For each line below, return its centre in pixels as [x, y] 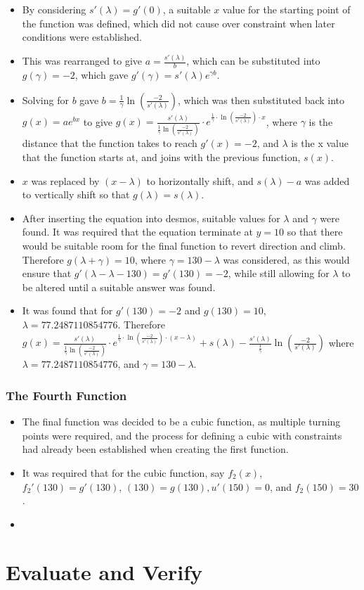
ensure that [47, 273]
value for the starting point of [286, 9]
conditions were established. [82, 37]
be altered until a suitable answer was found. [119, 287]
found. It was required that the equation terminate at [137, 232]
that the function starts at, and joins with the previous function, [161, 156]
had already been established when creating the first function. [155, 449]
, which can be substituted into [253, 61]
